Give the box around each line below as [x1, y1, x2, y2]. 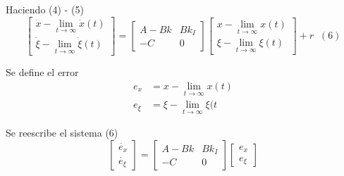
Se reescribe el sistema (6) [6, 125, 118, 140]
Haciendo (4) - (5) [6, 2, 84, 16]
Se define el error [6, 65, 79, 80]
